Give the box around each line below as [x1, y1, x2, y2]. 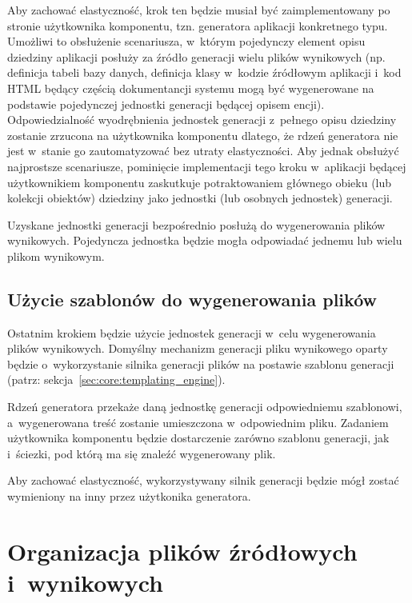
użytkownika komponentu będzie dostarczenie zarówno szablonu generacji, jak [7, 429, 390, 446]
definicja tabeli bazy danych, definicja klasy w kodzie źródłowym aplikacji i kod [7, 64, 402, 81]
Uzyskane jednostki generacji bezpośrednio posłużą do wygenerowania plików [7, 216, 386, 233]
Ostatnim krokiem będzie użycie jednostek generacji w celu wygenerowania [7, 324, 376, 341]
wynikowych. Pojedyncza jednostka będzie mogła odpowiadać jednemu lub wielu [7, 232, 402, 249]
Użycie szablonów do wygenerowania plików [7, 286, 377, 311]
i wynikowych [7, 566, 163, 599]
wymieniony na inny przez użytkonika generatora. [7, 488, 251, 505]
